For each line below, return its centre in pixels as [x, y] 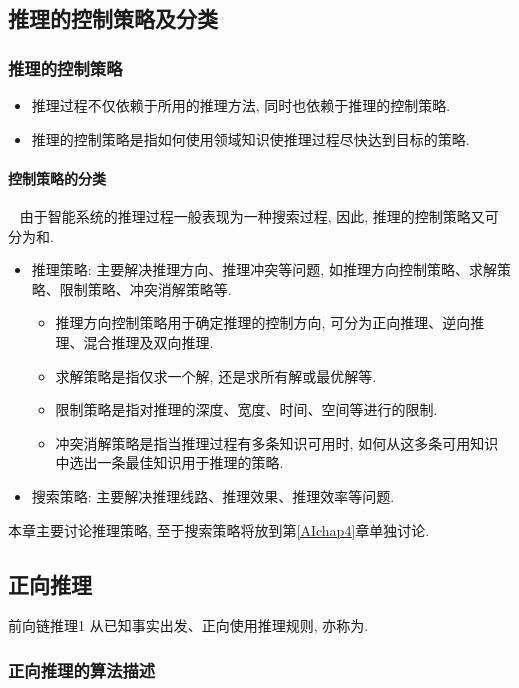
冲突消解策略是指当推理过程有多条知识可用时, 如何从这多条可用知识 [277, 442]
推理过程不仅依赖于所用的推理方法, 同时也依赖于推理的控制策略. [241, 105]
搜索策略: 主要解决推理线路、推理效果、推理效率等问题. [213, 495]
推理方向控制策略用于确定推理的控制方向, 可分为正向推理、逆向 [263, 322]
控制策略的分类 [57, 177]
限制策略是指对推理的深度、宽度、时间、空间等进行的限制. [246, 409]
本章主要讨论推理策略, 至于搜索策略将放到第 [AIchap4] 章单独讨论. [219, 529]
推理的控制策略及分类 [113, 18]
